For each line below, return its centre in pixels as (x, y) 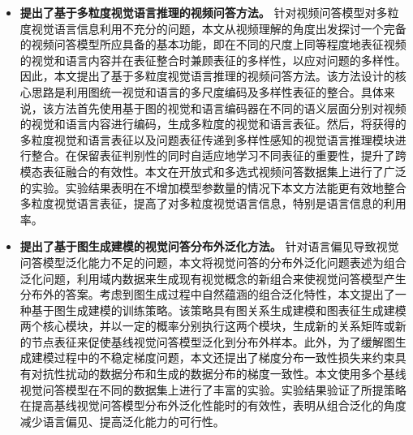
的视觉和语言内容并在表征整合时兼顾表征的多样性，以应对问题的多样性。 (213, 60)
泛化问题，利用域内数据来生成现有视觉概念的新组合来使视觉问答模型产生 (213, 278)
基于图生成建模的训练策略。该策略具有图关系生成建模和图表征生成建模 (219, 310)
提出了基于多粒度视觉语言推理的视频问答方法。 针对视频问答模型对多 (204, 12)
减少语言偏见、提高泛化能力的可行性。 (122, 421)
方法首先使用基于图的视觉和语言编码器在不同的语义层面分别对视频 (230, 108)
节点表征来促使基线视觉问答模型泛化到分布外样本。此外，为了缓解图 (213, 341)
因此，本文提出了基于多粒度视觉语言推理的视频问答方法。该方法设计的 (207, 76)
